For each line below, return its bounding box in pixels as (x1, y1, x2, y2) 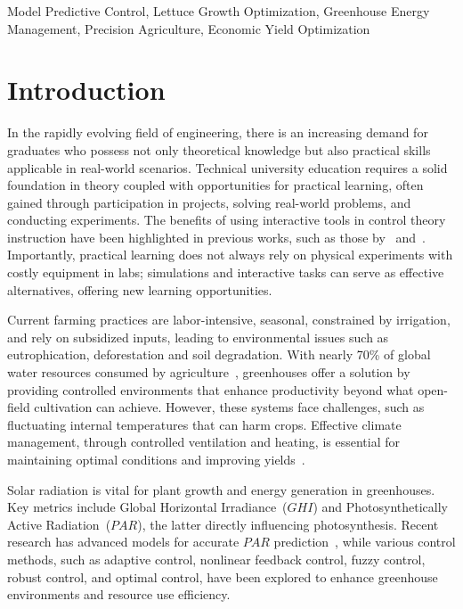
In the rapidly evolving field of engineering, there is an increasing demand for (7, 123, 428, 142)
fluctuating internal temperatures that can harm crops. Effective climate (7, 415, 402, 433)
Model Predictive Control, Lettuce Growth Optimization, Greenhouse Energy (7, 2, 430, 20)
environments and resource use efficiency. (7, 585, 231, 604)
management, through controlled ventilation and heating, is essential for (7, 432, 400, 451)
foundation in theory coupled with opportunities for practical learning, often (7, 176, 424, 194)
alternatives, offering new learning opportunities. (7, 280, 272, 299)
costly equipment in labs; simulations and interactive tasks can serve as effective (7, 263, 444, 282)
